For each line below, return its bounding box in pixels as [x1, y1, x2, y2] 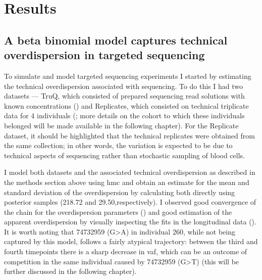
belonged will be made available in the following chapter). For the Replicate [4, 120, 239, 130]
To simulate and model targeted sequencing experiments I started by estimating [4, 70, 251, 81]
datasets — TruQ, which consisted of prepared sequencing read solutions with [4, 90, 245, 101]
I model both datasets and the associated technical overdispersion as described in [4, 167, 255, 177]
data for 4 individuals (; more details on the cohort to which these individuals [4, 110, 245, 121]
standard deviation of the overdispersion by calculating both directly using [4, 186, 235, 197]
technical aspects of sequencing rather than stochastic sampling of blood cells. [4, 150, 245, 160]
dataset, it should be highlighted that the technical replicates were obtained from [4, 130, 255, 141]
